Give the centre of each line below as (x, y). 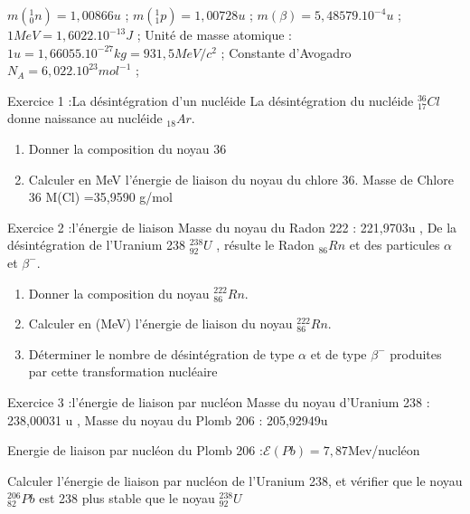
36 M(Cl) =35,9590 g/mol (100, 197)
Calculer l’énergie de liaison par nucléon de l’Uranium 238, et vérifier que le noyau (235, 480)
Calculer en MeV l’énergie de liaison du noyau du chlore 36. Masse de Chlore (241, 179)
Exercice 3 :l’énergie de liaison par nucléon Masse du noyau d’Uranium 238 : (219, 401)
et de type (338, 353)
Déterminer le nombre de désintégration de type (161, 353)
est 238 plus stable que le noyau (127, 498)
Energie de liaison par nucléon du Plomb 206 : (135, 450)
